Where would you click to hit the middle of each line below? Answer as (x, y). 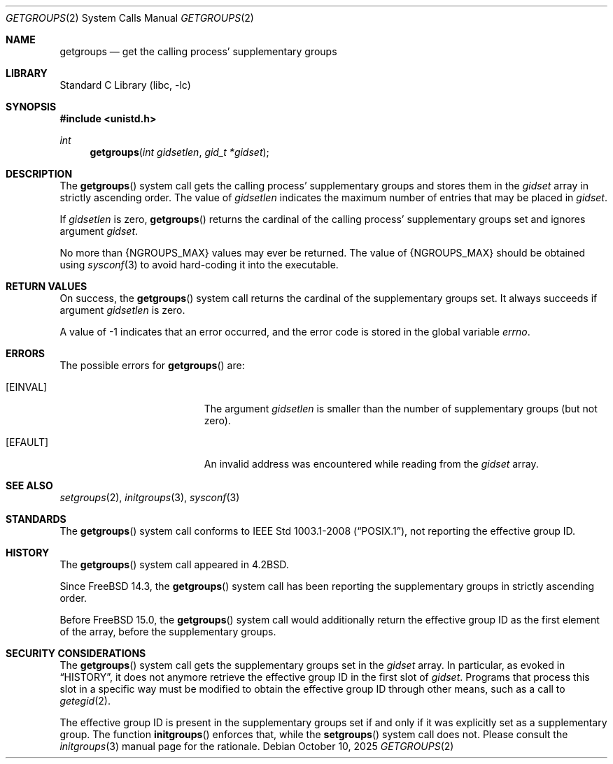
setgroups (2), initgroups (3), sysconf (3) (150, 497)
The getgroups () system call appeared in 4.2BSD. (174, 564)
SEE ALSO (29, 485)
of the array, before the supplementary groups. (168, 632)
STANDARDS (36, 519)
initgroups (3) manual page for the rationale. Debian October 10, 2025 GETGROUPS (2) (257, 746)
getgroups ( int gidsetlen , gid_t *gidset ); (179, 152)
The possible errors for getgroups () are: (152, 365)
